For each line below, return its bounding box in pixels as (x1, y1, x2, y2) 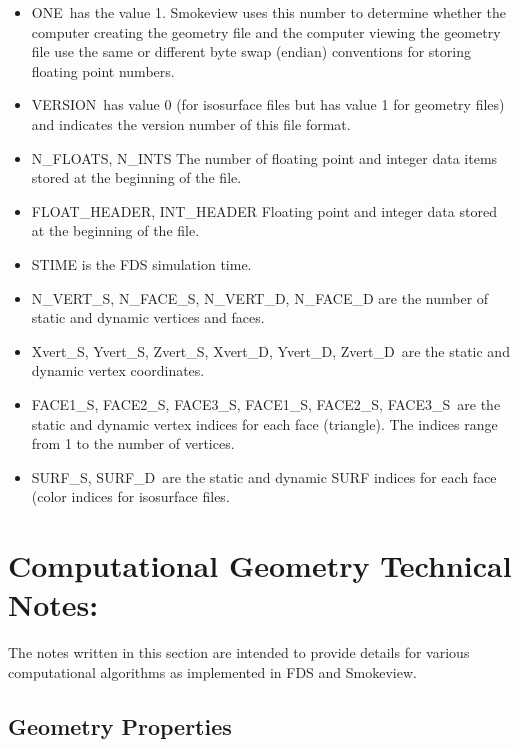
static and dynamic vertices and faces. (31, 307, 265, 328)
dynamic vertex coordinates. (31, 360, 205, 381)
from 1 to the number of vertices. (31, 433, 235, 454)
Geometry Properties (8, 710, 232, 741)
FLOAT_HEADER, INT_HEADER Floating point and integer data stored (31, 200, 497, 221)
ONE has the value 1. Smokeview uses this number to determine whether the (31, 2, 507, 22)
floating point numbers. (31, 60, 175, 81)
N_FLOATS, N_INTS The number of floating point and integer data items (31, 147, 498, 168)
